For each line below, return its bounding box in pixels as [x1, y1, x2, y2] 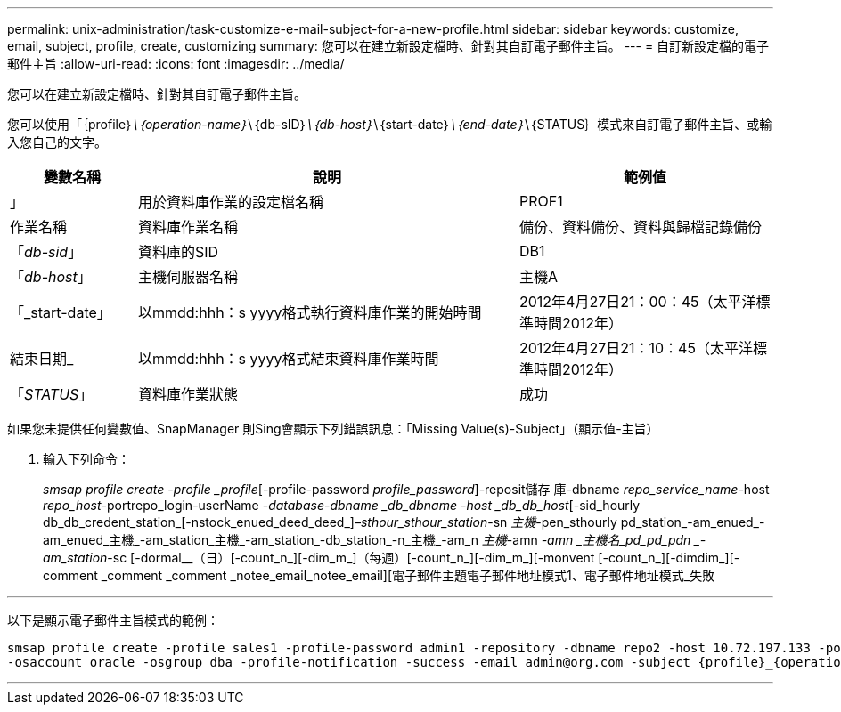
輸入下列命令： [43, 451, 130, 466]
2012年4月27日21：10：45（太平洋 [518, 339, 753, 357]
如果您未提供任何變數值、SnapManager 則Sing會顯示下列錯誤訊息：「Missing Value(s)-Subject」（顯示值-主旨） [7, 421, 659, 436]
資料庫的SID [137, 243, 219, 261]
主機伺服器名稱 [137, 268, 238, 286]
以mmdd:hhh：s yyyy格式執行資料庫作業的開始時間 [137, 303, 482, 321]
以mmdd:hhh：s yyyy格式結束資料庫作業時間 [137, 350, 439, 368]
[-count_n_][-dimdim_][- [598, 550, 740, 565]
